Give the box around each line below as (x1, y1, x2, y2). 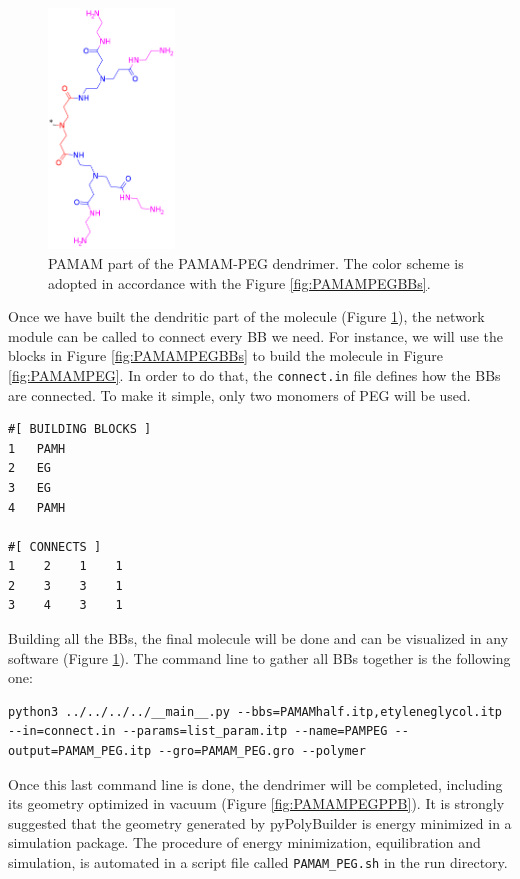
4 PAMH (8, 500, 66, 515)
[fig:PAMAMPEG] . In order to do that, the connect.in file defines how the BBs (8, 364, 501, 385)
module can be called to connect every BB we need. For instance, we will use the (8, 325, 504, 346)
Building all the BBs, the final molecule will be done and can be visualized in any (8, 628, 509, 649)
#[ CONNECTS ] (8, 539, 102, 554)
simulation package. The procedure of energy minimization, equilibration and (8, 832, 481, 853)
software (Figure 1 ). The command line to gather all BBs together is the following (8, 647, 511, 668)
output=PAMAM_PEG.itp (8, 744, 152, 759)
